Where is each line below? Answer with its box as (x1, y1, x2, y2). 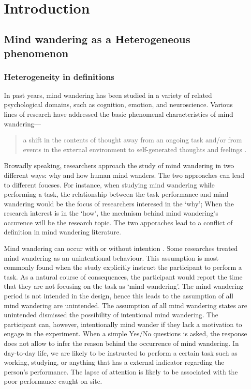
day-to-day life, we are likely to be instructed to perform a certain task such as (4, 347, 237, 358)
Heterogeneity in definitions (4, 71, 115, 83)
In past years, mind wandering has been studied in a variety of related (4, 90, 212, 100)
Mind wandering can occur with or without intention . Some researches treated (4, 243, 238, 253)
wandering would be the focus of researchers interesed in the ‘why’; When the (4, 198, 234, 208)
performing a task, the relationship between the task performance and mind (4, 189, 229, 199)
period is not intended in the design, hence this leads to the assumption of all (4, 291, 234, 301)
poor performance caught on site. (4, 376, 102, 386)
